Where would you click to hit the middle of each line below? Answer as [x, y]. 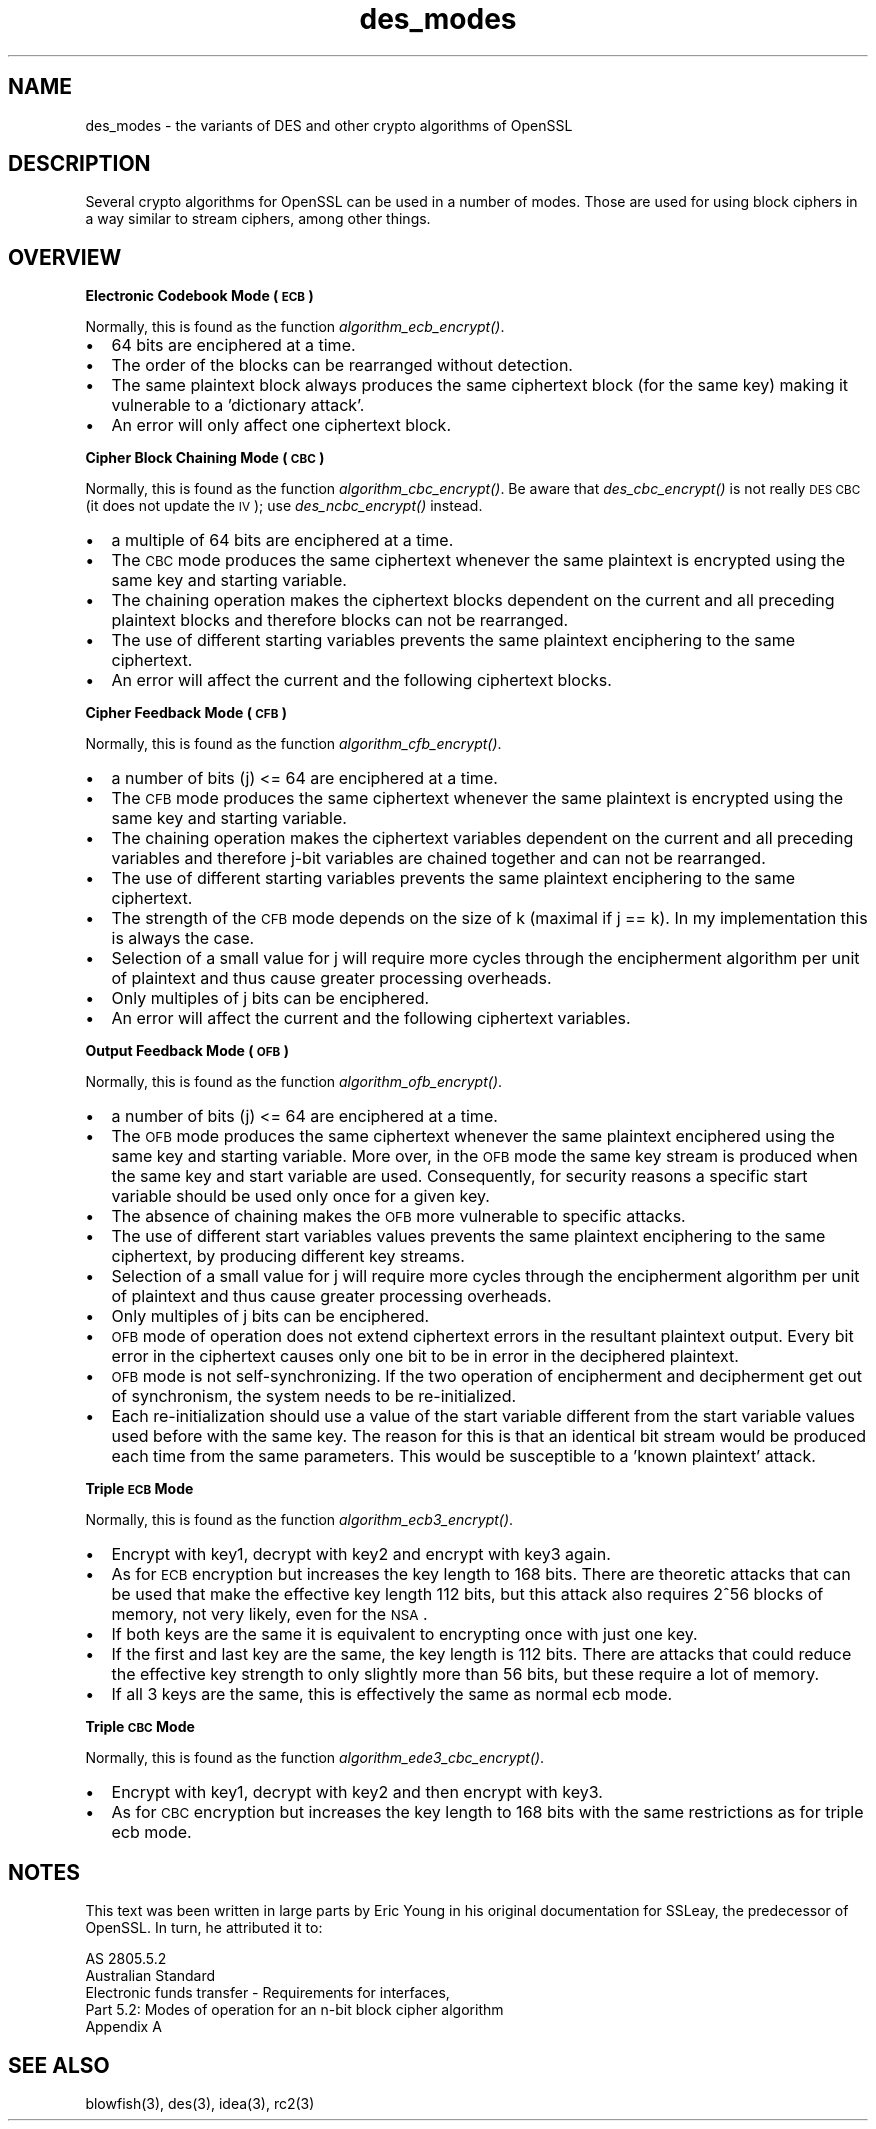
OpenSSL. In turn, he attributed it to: [204, 1928]
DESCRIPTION [79, 164]
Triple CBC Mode [140, 1727]
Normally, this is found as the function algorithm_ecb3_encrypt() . [299, 1520]
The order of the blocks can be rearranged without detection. [342, 365]
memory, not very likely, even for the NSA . [269, 1614]
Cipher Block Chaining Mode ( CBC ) [205, 458]
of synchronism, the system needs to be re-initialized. [314, 1396]
